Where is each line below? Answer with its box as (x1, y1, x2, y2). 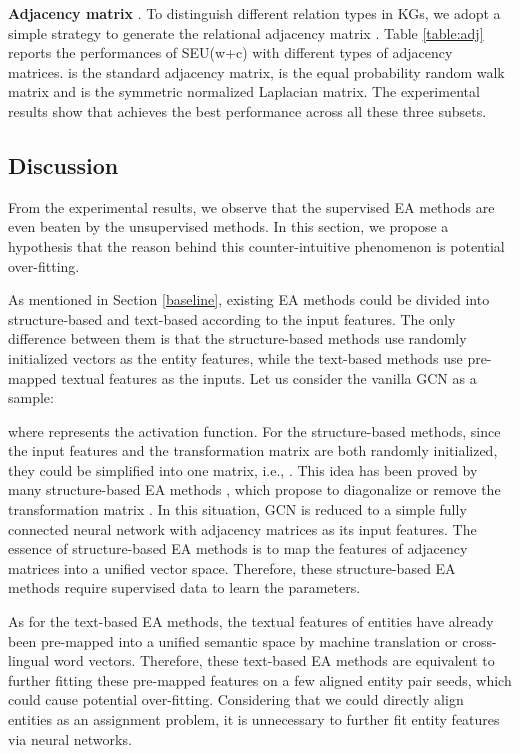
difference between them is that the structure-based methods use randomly (8, 328, 467, 349)
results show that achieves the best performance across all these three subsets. (8, 100, 487, 121)
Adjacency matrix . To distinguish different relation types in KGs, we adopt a (8, 3, 501, 23)
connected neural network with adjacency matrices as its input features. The (8, 518, 477, 539)
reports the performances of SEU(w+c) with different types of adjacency (8, 42, 453, 63)
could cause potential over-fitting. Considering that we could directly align (8, 689, 464, 710)
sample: (8, 387, 54, 408)
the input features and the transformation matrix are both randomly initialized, (8, 440, 498, 461)
